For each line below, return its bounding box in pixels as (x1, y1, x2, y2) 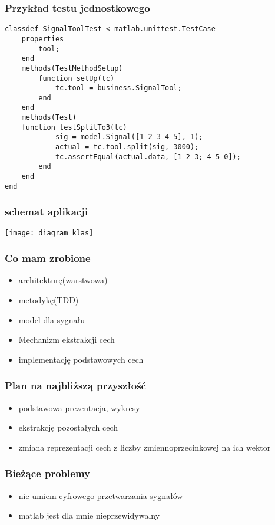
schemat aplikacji (5, 204, 88, 219)
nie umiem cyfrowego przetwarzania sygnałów (18, 489, 183, 501)
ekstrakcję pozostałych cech (18, 421, 118, 434)
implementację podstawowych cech (18, 353, 144, 365)
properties (21, 34, 64, 43)
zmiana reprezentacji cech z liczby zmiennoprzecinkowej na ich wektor (18, 441, 271, 453)
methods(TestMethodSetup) (21, 64, 123, 73)
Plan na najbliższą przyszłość (5, 378, 146, 393)
